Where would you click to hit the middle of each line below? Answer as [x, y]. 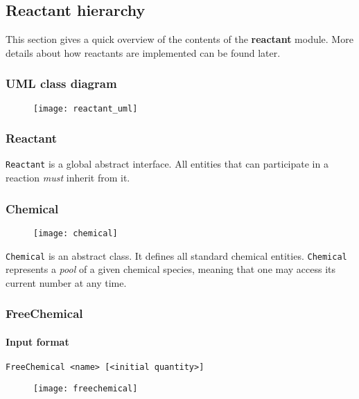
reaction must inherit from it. [68, 178]
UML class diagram [61, 83]
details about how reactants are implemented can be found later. [143, 52]
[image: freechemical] [86, 388]
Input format [37, 341]
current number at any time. [66, 282]
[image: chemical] [76, 233]
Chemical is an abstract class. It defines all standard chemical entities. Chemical [176, 255]
